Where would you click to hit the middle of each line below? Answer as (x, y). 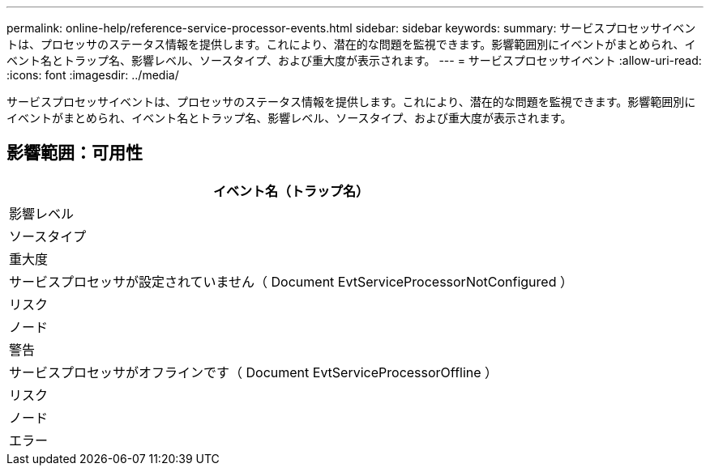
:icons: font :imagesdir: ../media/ (93, 75)
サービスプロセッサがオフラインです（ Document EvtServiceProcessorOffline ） (254, 372)
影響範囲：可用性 (75, 153)
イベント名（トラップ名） (291, 191)
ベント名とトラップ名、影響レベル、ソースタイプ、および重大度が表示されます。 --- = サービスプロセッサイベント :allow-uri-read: (354, 60)
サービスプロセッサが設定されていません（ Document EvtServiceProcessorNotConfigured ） (291, 281)
